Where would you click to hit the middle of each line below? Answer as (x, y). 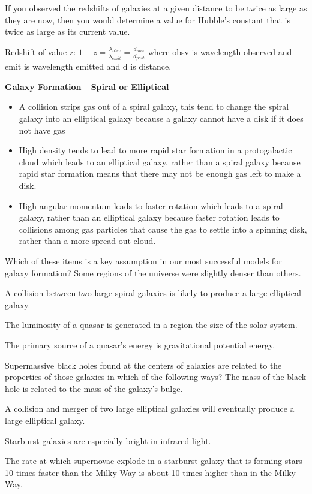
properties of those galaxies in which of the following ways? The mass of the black (156, 377)
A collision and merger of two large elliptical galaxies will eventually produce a (150, 409)
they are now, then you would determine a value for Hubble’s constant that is (148, 19)
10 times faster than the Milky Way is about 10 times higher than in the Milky (150, 472)
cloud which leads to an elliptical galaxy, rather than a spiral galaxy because (160, 162)
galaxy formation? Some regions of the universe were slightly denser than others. (153, 272)
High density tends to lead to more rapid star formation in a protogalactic (155, 150)
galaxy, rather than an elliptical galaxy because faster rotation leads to (149, 217)
